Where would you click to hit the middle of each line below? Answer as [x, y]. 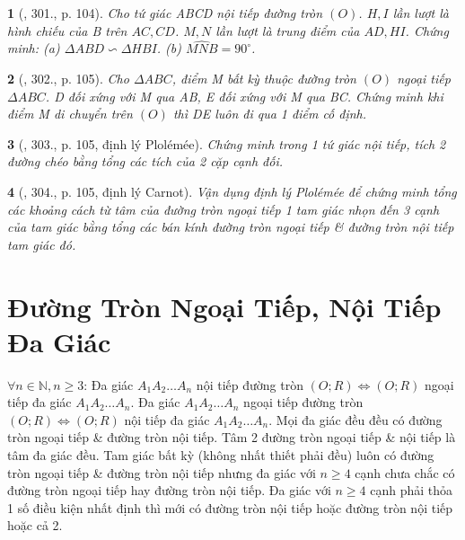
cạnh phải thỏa [412, 490]
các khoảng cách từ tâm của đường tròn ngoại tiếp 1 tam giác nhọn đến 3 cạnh [224, 209]
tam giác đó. [42, 244]
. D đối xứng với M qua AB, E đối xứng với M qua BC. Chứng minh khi [244, 96]
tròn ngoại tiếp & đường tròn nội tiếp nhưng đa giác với [162, 472]
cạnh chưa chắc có [405, 472]
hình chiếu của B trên [67, 30]
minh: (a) [34, 48]
